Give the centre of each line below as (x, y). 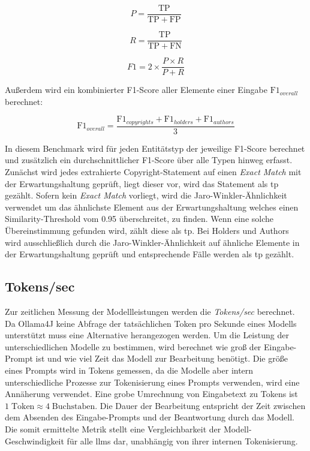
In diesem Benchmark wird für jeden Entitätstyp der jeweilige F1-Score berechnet (155, 148)
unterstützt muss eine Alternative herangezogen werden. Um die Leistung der (147, 335)
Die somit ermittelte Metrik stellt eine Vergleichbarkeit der (113, 429)
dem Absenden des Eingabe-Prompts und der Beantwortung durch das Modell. (150, 417)
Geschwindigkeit (34, 441)
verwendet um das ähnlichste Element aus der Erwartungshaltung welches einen (152, 207)
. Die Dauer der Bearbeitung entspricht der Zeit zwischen (200, 405)
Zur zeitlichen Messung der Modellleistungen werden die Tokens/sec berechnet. (150, 311)
